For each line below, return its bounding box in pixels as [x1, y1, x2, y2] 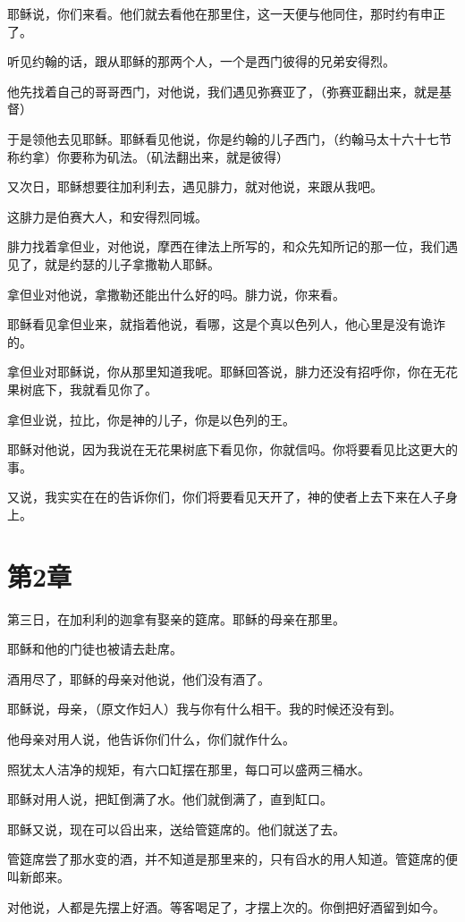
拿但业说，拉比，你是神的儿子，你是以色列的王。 [7, 410, 295, 428]
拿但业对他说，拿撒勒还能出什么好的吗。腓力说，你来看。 [7, 284, 345, 303]
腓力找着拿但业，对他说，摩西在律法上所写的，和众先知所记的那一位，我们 [7, 237, 445, 256]
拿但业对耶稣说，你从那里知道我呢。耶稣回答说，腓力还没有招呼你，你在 [7, 362, 433, 381]
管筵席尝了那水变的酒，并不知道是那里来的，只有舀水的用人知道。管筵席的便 [7, 850, 458, 868]
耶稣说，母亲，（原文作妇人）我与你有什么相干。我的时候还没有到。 [7, 699, 402, 718]
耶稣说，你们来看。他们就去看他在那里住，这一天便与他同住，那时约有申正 [7, 4, 445, 22]
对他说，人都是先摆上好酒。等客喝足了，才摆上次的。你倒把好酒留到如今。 [7, 897, 445, 916]
